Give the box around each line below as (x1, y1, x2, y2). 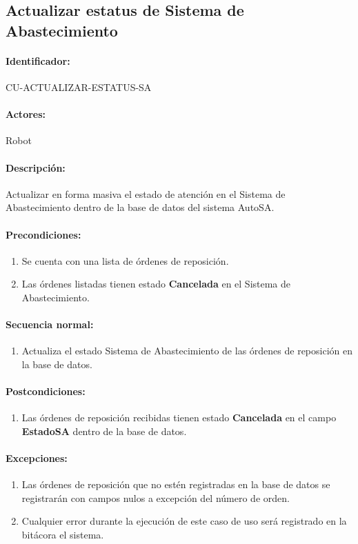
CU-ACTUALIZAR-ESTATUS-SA (6, 79, 152, 94)
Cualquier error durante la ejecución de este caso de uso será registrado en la (21, 514, 347, 528)
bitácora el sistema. (21, 527, 104, 542)
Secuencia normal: (6, 317, 94, 332)
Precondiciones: (6, 227, 81, 241)
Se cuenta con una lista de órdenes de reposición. (21, 253, 229, 268)
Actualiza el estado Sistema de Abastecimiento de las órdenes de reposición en (21, 343, 352, 358)
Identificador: (6, 53, 70, 68)
